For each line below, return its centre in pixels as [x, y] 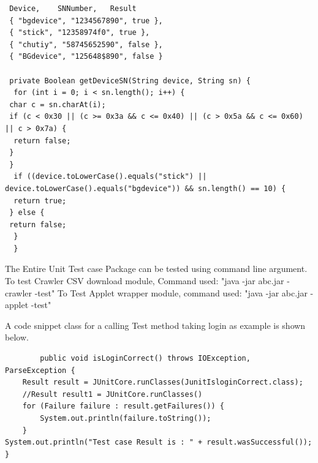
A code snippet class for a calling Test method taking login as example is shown [155, 325]
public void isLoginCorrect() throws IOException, [145, 359]
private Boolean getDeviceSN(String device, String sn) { [130, 81]
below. [17, 337]
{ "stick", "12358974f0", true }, [80, 33]
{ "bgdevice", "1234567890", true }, [86, 21]
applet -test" [28, 305]
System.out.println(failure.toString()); [126, 418]
